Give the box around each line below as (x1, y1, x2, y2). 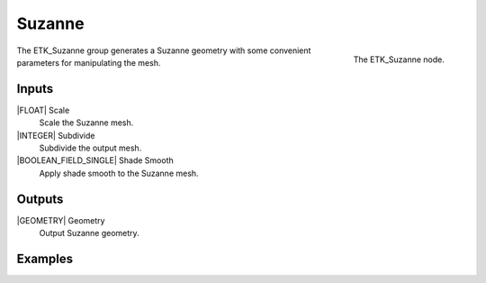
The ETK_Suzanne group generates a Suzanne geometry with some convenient (16, 45, 311, 56)
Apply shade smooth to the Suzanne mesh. (39, 168, 199, 178)
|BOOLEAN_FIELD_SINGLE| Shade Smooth (16, 155, 175, 166)
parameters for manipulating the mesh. (16, 57, 161, 68)
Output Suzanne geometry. (39, 228, 139, 239)
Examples (16, 251, 74, 266)
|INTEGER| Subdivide (16, 130, 95, 141)
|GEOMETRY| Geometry (16, 215, 105, 225)
